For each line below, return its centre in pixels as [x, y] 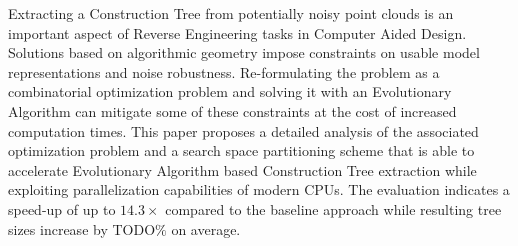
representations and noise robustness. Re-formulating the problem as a [224, 71]
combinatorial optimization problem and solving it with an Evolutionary [230, 91]
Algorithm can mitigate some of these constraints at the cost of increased [232, 110]
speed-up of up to [62, 208]
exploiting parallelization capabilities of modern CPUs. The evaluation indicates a [259, 189]
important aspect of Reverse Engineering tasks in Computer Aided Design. [237, 32]
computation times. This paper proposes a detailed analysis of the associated [243, 130]
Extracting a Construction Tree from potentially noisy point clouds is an [231, 13]
